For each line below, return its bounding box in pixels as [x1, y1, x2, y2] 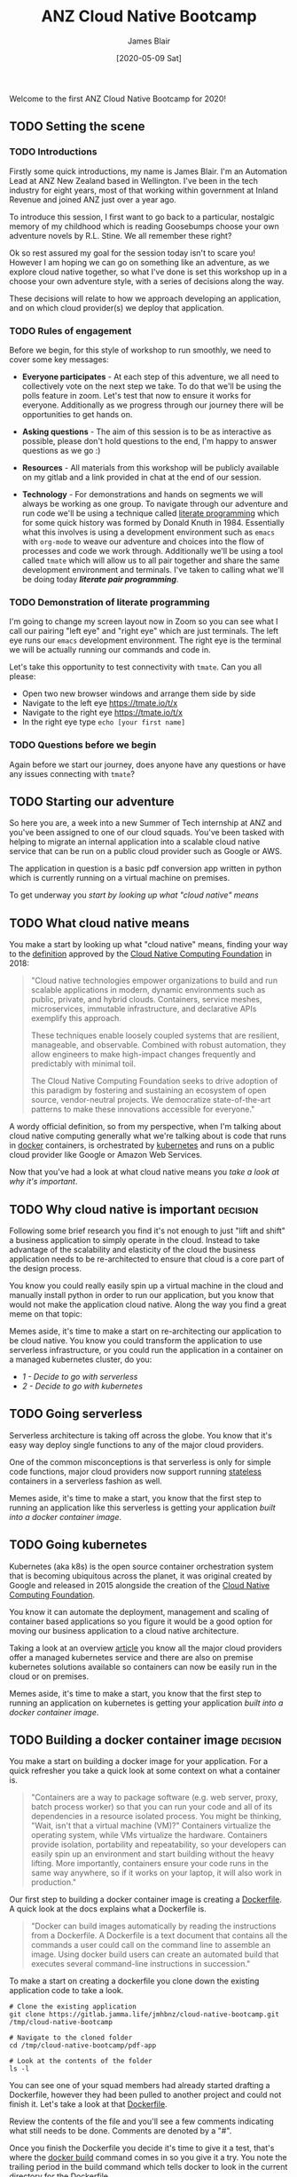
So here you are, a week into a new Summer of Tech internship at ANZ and [9, 818, 282, 828]
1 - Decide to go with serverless [21, 1371, 138, 1381]
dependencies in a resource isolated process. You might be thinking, [30, 1811, 282, 1822]
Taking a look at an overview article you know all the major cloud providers [9, 1643, 282, 1653]
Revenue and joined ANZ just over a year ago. [9, 194, 177, 205]
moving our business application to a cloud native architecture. [9, 1625, 239, 1635]
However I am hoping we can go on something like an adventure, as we [9, 257, 270, 267]
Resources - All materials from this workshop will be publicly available [21, 462, 279, 472]
